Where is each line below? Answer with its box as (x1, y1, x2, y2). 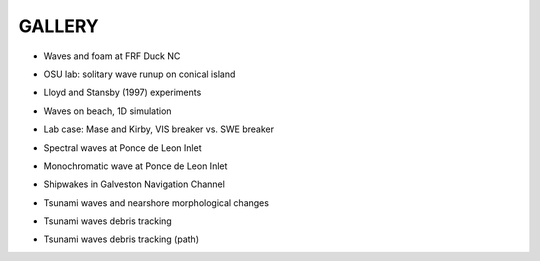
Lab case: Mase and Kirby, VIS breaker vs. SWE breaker (43, 123, 275, 135)
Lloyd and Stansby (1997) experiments (43, 86, 202, 99)
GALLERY (18, 15, 99, 37)
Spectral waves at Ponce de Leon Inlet (43, 141, 202, 154)
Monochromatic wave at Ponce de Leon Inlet (43, 160, 228, 172)
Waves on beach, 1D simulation (43, 105, 172, 117)
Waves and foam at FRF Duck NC (43, 50, 181, 62)
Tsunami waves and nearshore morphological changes (43, 196, 270, 209)
